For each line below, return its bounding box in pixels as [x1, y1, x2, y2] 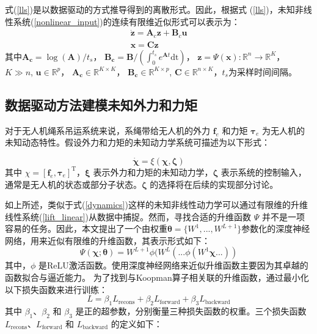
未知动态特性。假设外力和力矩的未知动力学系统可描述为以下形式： [5, 136, 270, 149]
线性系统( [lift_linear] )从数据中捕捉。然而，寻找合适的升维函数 [5, 210, 251, 223]
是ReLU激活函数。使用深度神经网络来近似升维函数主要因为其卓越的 [38, 259, 308, 272]
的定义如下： [111, 317, 162, 330]
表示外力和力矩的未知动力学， [93, 165, 213, 178]
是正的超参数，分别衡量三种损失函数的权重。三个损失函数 [75, 305, 307, 317]
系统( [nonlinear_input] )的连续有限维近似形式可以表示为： [13, 15, 240, 28]
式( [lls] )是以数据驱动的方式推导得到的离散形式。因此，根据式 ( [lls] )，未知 [5, 3, 295, 15]
